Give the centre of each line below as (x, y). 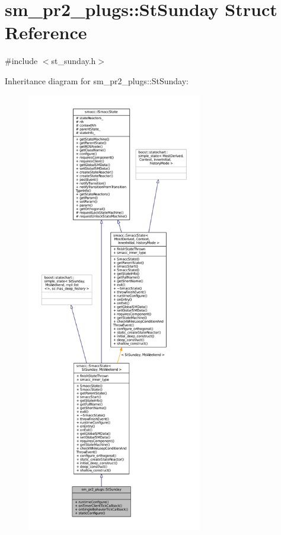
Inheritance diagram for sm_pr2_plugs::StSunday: (97, 80)
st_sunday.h (74, 61)
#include (21, 61)
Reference (46, 32)
